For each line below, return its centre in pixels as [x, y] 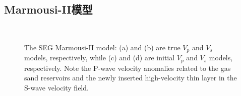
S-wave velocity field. [56, 87]
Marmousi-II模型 [48, 9]
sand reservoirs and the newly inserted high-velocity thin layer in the [131, 78]
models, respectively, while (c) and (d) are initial [100, 58]
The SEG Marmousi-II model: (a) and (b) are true [102, 47]
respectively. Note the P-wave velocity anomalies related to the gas [128, 68]
